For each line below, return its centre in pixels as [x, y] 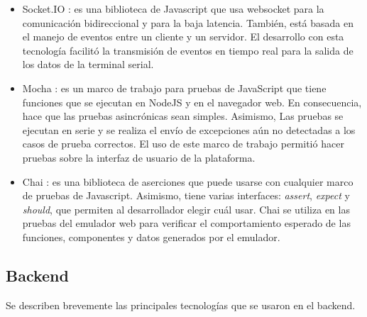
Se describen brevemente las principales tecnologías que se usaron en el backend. [181, 305]
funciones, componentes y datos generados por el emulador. [151, 237]
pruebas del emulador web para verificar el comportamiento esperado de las [186, 223]
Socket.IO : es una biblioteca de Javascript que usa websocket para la [173, 9]
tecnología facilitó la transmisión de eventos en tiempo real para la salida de [188, 50]
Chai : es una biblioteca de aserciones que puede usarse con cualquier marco [188, 181]
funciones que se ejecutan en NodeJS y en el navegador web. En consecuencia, [192, 102]
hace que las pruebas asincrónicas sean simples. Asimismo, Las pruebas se [183, 116]
